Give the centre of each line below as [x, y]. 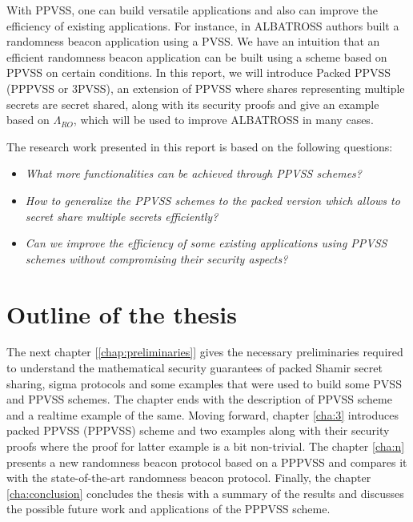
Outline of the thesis [122, 313]
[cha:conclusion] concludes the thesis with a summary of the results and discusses [205, 493]
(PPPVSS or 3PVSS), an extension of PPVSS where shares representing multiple [206, 88]
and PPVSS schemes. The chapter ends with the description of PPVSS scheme [199, 399]
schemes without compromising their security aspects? [156, 258]
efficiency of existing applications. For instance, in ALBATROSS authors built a [203, 25]
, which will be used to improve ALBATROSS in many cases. [223, 120]
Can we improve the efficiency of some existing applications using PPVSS [206, 243]
